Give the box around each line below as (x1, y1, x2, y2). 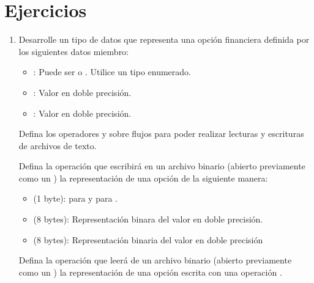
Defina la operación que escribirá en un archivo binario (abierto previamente (18, 160, 305, 172)
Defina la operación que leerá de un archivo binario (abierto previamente (18, 254, 292, 266)
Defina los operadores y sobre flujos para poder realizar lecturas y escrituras (18, 127, 304, 140)
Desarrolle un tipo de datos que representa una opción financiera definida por (18, 33, 310, 46)
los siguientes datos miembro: (18, 45, 129, 57)
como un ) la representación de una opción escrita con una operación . (18, 265, 282, 278)
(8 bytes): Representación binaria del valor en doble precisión (33, 233, 263, 246)
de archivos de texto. (18, 139, 97, 152)
